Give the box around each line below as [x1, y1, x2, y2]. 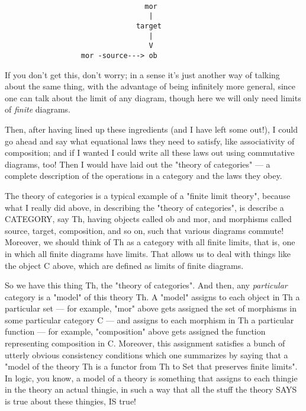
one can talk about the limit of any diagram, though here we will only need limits [5, 91, 301, 104]
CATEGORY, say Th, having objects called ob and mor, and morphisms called [5, 213, 292, 225]
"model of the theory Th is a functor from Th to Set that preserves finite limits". [5, 360, 298, 373]
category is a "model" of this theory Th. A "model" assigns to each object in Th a [5, 290, 300, 303]
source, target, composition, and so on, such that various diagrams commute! [5, 224, 284, 236]
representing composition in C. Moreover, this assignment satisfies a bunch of [5, 337, 285, 349]
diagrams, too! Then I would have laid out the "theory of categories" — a [5, 158, 270, 170]
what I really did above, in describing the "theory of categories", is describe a [5, 201, 284, 213]
